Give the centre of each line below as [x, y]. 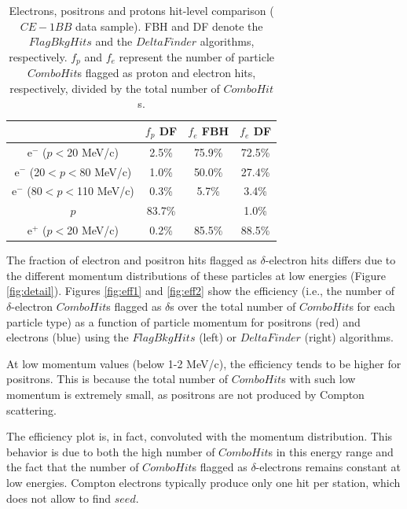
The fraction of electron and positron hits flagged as [132, 260]
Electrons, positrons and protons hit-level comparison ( [141, 10]
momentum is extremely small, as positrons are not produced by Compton [185, 394]
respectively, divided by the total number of [115, 88]
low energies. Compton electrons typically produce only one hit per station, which [203, 482]
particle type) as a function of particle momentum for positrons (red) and [183, 321]
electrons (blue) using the [68, 337]
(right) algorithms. [349, 337]
